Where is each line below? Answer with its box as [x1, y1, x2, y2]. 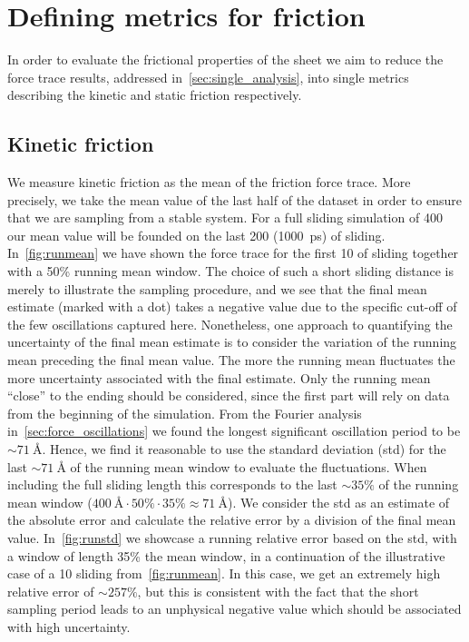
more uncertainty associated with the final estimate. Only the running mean [7, 368, 431, 387]
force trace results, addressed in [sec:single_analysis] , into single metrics [7, 67, 409, 86]
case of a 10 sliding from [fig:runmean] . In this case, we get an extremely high [7, 564, 441, 583]
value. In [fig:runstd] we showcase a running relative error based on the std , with [7, 528, 457, 547]
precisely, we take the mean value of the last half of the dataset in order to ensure [7, 190, 462, 209]
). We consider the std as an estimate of [227, 492, 450, 511]
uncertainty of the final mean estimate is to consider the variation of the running [7, 332, 457, 351]
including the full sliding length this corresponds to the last [7, 475, 337, 494]
